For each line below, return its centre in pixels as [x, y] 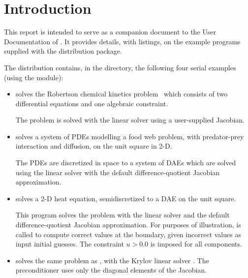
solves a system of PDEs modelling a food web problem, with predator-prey [130, 136]
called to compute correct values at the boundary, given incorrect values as [128, 234]
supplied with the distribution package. [63, 51]
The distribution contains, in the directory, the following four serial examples [120, 67]
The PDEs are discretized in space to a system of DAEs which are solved [126, 163]
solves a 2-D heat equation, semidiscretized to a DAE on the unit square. [126, 198]
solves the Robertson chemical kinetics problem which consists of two [122, 94]
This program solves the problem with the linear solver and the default [123, 215]
